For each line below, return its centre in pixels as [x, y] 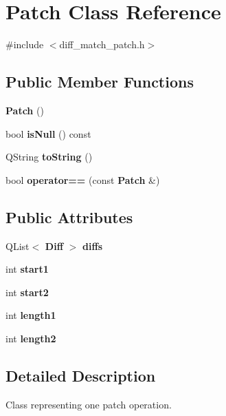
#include [25, 44]
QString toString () [49, 157]
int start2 [27, 292]
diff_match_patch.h [102, 44]
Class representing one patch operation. [89, 404]
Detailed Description [81, 375]
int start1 [27, 269]
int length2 [31, 338]
